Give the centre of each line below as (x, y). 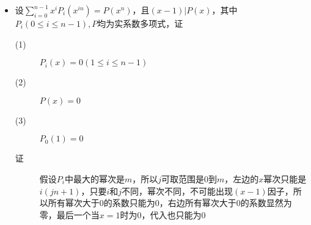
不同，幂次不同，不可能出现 (177, 191)
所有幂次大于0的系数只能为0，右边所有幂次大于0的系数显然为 (170, 203)
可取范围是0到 (189, 178)
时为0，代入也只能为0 (163, 214)
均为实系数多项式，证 (140, 23)
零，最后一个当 (69, 214)
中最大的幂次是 (94, 178)
